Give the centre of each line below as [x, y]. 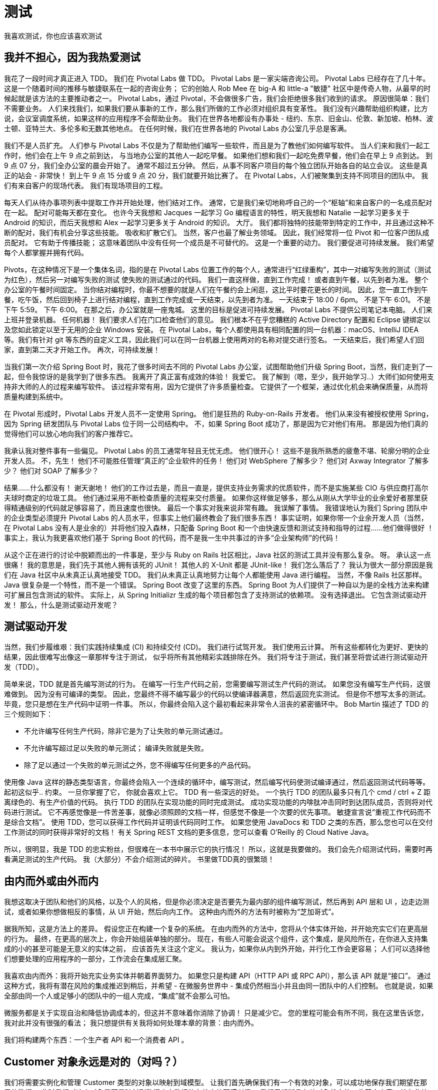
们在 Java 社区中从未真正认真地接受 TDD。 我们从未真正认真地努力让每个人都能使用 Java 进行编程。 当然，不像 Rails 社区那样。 [215, 575]
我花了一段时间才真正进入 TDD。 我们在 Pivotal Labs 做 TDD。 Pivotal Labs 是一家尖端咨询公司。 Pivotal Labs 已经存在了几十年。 [217, 78]
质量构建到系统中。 [35, 396]
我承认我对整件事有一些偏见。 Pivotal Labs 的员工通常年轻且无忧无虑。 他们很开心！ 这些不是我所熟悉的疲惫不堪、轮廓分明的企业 [217, 450]
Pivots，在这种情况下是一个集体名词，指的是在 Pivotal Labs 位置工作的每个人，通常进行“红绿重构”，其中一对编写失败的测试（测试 [218, 269]
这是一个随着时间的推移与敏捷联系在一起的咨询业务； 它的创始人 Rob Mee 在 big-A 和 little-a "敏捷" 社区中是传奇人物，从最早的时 [217, 88]
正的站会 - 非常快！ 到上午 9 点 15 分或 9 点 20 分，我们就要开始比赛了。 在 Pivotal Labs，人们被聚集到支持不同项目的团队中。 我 [216, 175]
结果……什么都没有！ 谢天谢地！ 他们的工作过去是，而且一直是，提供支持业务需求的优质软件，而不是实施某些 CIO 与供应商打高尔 [216, 487]
